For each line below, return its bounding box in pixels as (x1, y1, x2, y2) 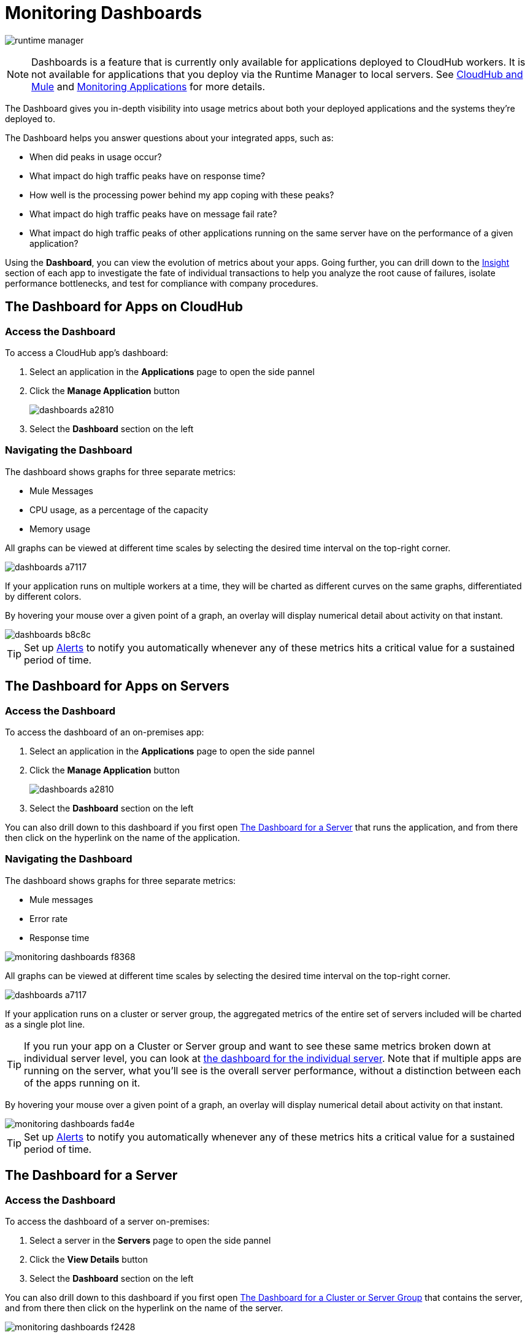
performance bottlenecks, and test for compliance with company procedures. (5, 277, 318, 289)
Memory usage (29, 523, 91, 534)
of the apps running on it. (24, 1076, 140, 1089)
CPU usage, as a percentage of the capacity (29, 504, 209, 515)
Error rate (29, 913, 68, 924)
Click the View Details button (29, 1254, 148, 1265)
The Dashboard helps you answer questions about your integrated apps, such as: (5, 132, 334, 143)
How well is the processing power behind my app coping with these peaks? (29, 189, 334, 200)
